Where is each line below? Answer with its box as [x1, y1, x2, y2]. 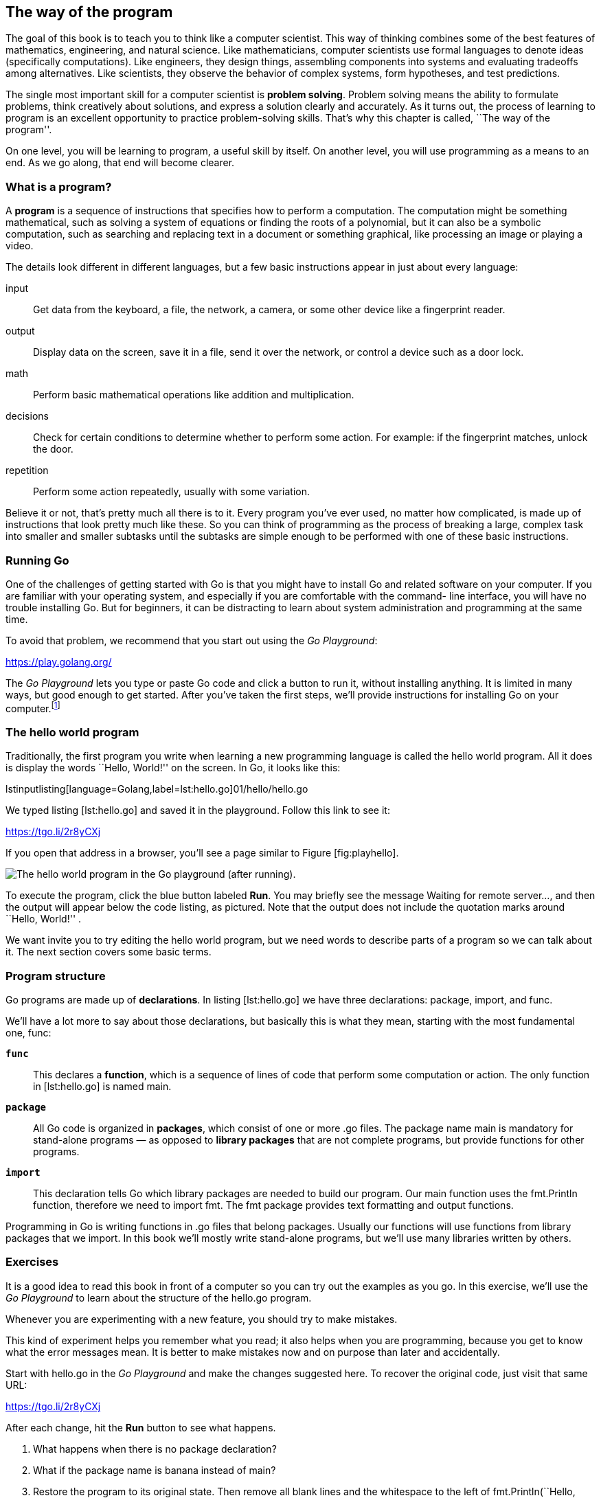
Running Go [5, 553, 69, 567]
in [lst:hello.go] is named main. [33, 1080, 172, 1093]
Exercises [5, 1255, 59, 1269]
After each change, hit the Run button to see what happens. [5, 1421, 276, 1433]
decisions [5, 410, 49, 422]
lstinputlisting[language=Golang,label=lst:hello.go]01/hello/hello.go [5, 783, 308, 795]
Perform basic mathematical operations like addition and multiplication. [33, 389, 354, 401]
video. [5, 240, 34, 252]
